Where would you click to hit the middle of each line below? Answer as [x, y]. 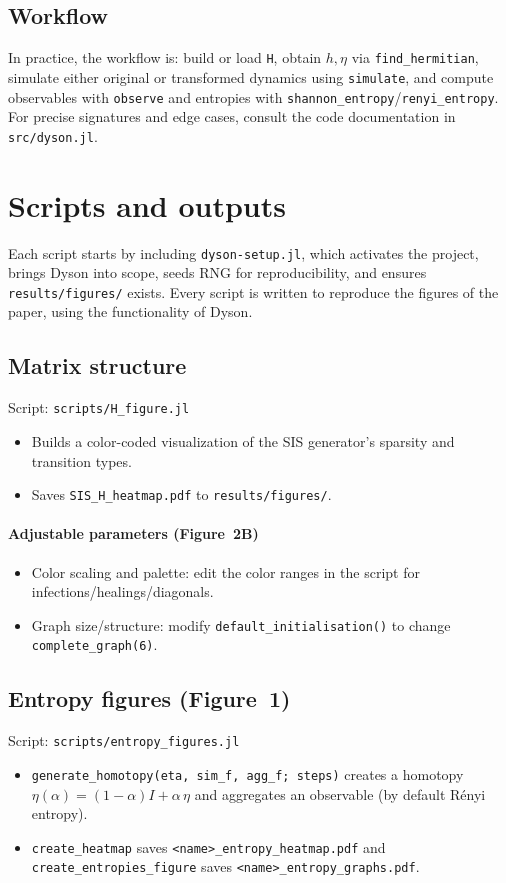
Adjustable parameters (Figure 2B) [133, 533]
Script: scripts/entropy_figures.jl [124, 740]
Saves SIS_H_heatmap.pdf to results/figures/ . [181, 494]
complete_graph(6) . [94, 644]
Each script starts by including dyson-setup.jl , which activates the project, [243, 252]
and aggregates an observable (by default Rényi [340, 793]
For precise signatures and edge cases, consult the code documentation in [232, 116]
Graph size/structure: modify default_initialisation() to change [241, 624]
